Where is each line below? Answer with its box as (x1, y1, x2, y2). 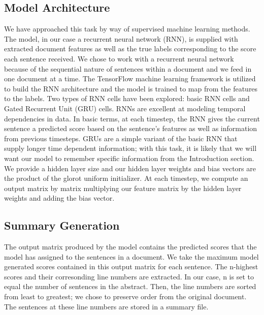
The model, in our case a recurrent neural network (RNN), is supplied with (4, 33, 238, 44)
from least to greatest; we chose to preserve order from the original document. (4, 291, 247, 302)
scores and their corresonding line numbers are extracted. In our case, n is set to (4, 271, 254, 281)
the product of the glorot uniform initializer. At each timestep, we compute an (4, 173, 248, 183)
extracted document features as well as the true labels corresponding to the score (4, 43, 256, 54)
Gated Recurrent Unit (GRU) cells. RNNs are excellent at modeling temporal (4, 103, 246, 113)
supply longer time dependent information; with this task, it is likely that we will (4, 143, 257, 153)
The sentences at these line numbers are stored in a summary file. (4, 301, 209, 311)
